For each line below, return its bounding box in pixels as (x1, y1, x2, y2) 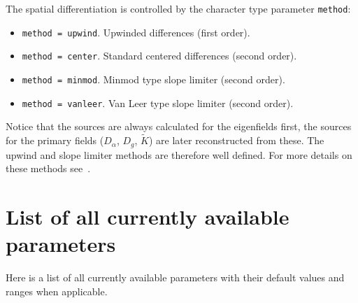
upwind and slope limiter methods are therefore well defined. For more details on (6, 147, 352, 162)
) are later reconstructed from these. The (148, 133, 324, 148)
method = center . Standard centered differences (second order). (22, 48, 297, 63)
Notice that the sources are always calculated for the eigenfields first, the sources (6, 119, 352, 134)
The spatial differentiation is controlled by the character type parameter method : (6, 1, 351, 15)
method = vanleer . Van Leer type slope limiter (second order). (22, 95, 294, 110)
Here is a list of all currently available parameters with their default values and (6, 270, 345, 285)
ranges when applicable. (6, 283, 108, 298)
